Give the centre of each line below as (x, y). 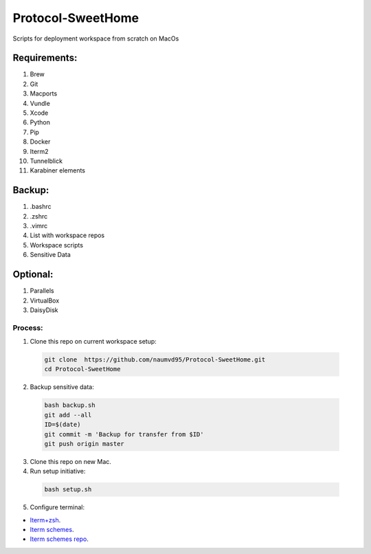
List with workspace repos (67, 235)
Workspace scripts (57, 245)
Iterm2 (39, 151)
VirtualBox (45, 300)
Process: (28, 328)
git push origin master (85, 444)
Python (40, 122)
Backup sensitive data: (62, 387)
